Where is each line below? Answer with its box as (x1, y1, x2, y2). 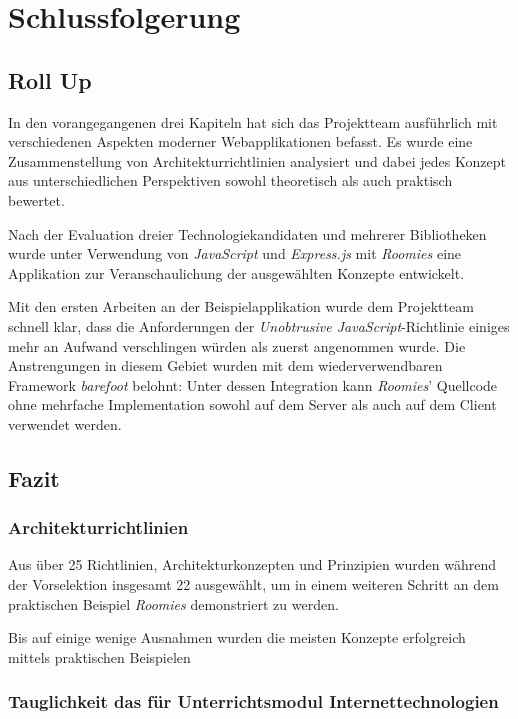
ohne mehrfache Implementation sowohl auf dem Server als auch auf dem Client (8, 394, 497, 415)
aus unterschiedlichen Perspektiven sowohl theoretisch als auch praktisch (8, 170, 453, 191)
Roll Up (8, 64, 92, 95)
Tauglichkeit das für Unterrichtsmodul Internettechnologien (8, 689, 499, 714)
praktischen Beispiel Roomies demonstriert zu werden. (8, 593, 339, 614)
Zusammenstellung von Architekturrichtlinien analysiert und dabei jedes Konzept (8, 150, 506, 171)
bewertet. (8, 189, 65, 210)
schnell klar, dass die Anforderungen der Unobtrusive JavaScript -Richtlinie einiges (8, 315, 510, 336)
